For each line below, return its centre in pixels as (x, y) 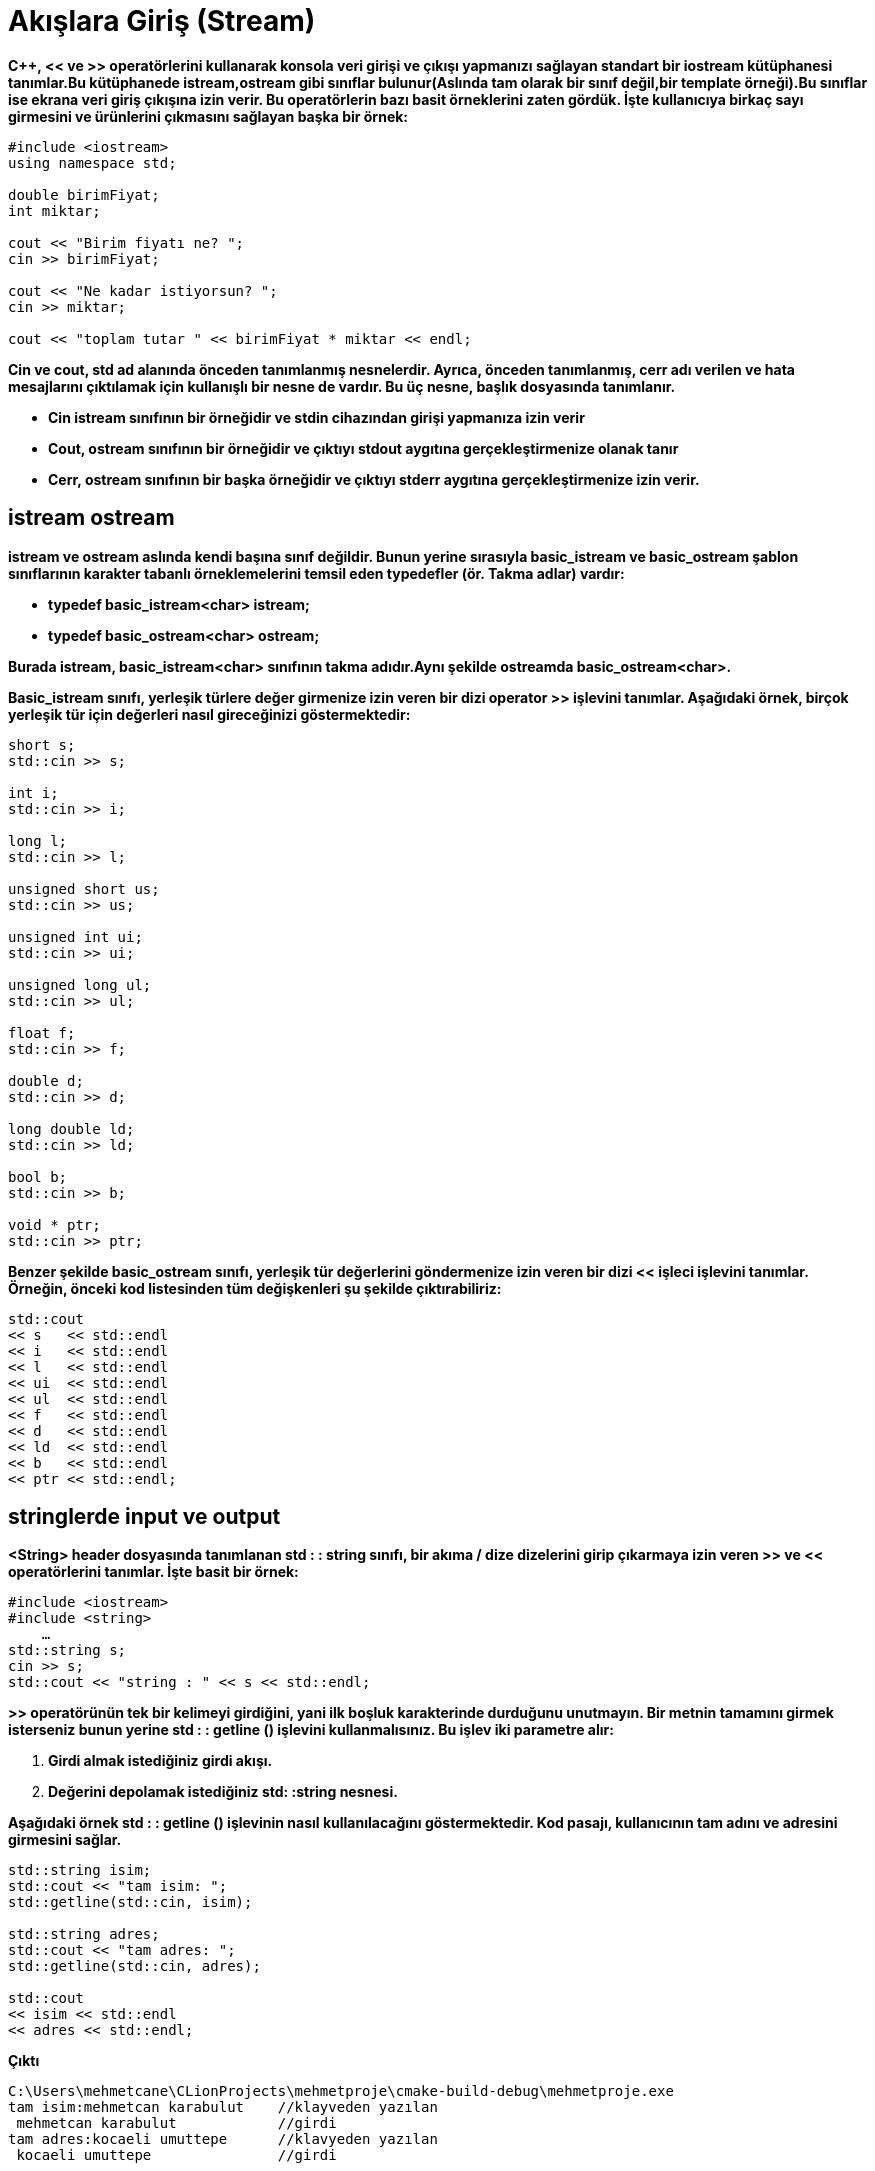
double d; (46, 1080)
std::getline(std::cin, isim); (130, 1902)
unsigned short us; (84, 888)
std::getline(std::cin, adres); (134, 1966)
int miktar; (54, 210)
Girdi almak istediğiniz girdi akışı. (160, 1761)
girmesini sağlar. (65, 1840)
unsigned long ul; (80, 984)
